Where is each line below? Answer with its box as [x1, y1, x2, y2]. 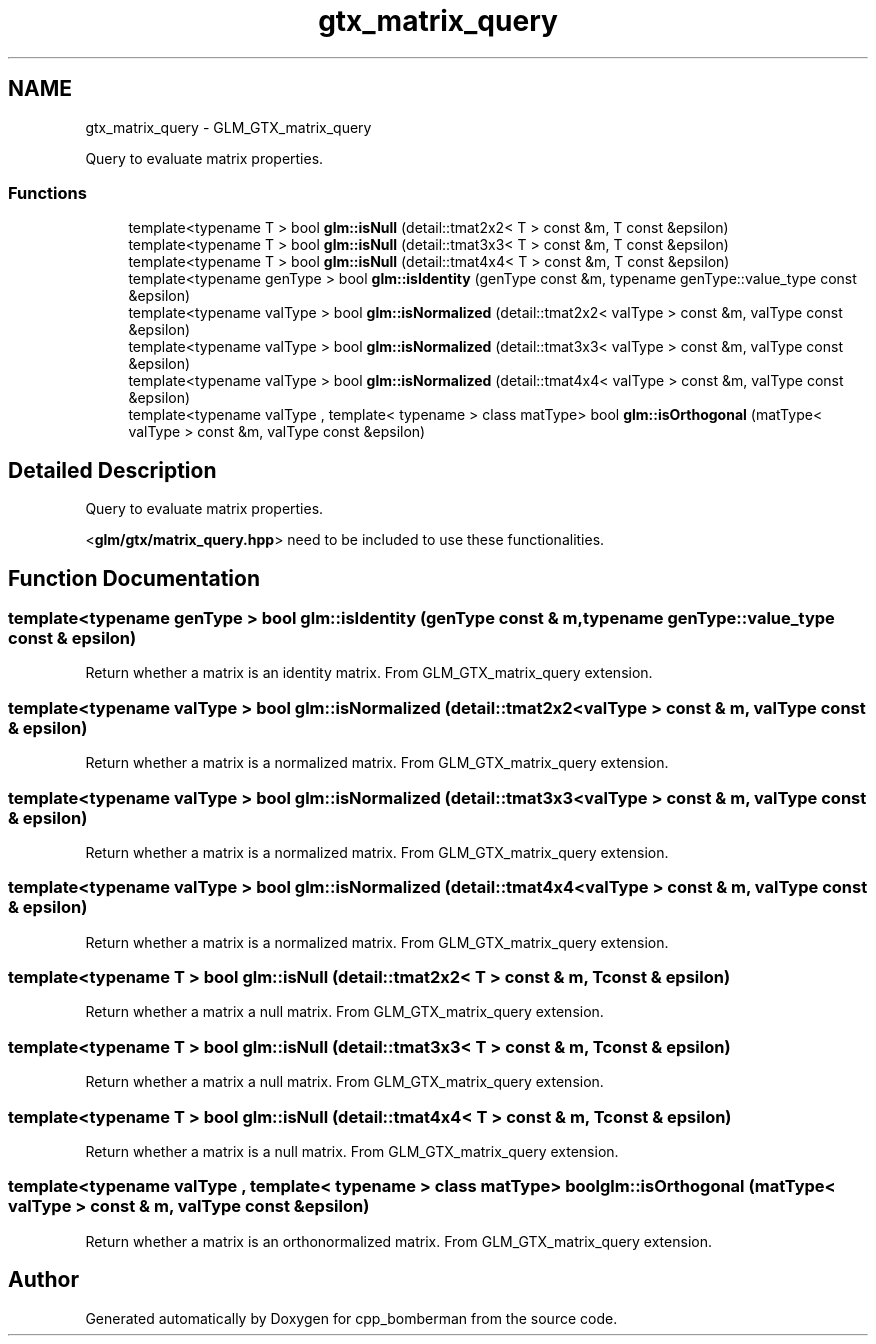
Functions [8, 182, 87, 203]
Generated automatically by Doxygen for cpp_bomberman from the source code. [85, 1309, 618, 1327]
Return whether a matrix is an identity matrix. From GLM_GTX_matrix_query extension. [85, 664, 653, 682]
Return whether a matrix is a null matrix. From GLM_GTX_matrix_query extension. [85, 1142, 619, 1160]
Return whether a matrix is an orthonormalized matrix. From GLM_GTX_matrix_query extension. [85, 1232, 712, 1250]
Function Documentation [8, 565, 260, 591]
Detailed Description [8, 457, 217, 483]
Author [8, 1267, 79, 1293]
